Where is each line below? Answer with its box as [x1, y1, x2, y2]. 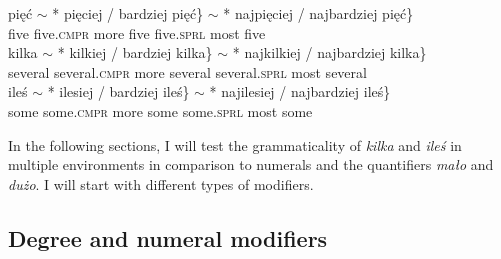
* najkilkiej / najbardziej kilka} [232, 42, 427, 63]
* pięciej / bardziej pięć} [52, 3, 204, 23]
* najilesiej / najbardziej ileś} [209, 81, 391, 102]
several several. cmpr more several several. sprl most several [8, 61, 367, 82]
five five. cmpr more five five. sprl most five [8, 22, 266, 43]
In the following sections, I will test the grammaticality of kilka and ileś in [8, 134, 462, 155]
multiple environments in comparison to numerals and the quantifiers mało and [8, 154, 494, 175]
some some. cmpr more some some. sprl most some [8, 100, 313, 121]
